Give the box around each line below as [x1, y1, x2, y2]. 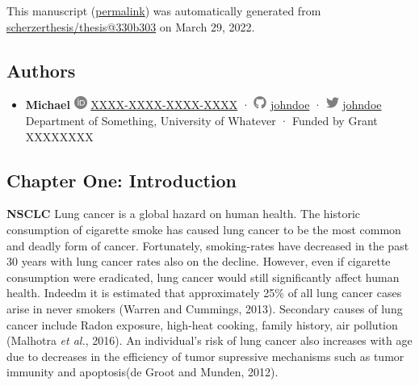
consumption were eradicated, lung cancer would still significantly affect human [6, 268, 400, 285]
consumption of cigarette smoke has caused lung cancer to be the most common [6, 220, 401, 237]
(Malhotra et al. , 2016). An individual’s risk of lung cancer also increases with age [6, 332, 413, 349]
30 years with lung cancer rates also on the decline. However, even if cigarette [6, 253, 391, 270]
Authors [6, 57, 76, 82]
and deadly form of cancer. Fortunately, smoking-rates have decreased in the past [6, 237, 409, 254]
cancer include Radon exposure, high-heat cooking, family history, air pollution [6, 316, 398, 333]
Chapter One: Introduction [6, 167, 237, 192]
